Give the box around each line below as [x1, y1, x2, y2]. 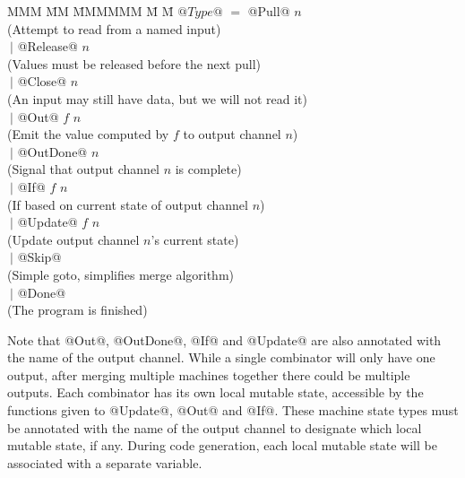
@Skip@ [17, 248, 62, 266]
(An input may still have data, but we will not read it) [7, 89, 307, 108]
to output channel [183, 125, 281, 143]
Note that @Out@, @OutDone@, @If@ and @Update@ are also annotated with [7, 330, 442, 349]
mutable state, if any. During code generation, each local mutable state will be [7, 436, 437, 455]
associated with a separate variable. [7, 453, 202, 472]
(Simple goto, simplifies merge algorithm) [7, 265, 235, 283]
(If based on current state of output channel [7, 195, 248, 213]
